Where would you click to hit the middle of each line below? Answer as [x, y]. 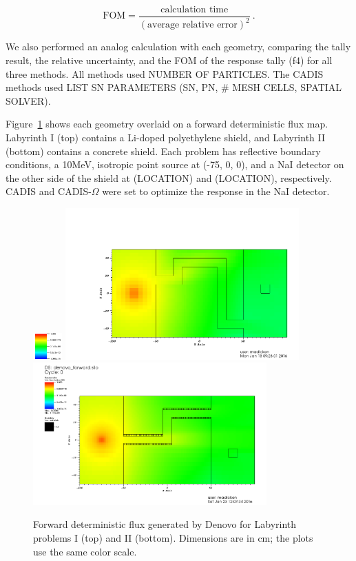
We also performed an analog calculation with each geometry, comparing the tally [178, 47]
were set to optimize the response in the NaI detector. [216, 191]
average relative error [192, 25]
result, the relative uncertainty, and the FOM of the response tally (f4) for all [169, 60]
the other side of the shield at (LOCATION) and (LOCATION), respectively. [169, 177]
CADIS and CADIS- [49, 191]
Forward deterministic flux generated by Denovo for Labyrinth [165, 524]
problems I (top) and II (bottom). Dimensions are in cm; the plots [173, 538]
